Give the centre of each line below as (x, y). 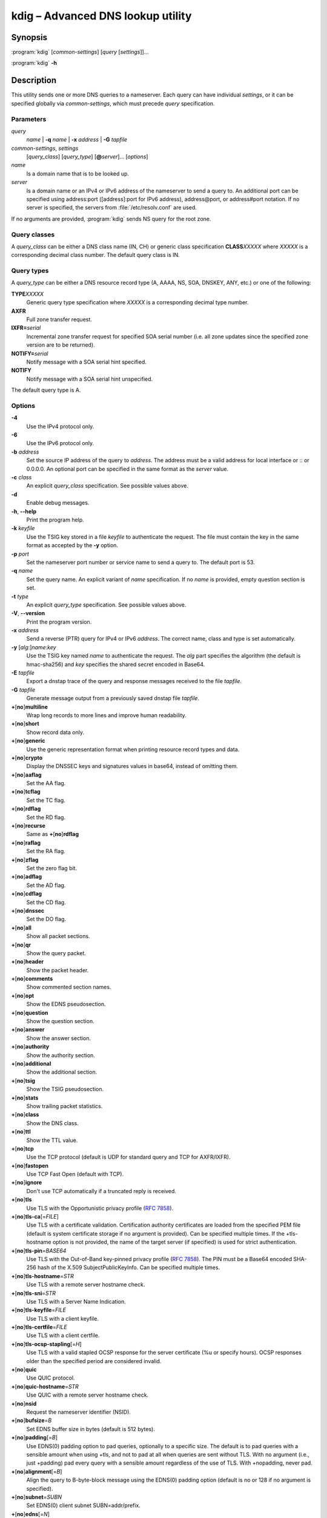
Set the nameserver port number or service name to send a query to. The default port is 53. (141, 562)
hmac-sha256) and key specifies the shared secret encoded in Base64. (116, 664)
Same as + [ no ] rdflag (52, 834)
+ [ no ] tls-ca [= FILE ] (35, 1217)
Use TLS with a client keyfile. (63, 1318)
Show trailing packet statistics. (64, 1106)
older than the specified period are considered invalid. (94, 1361)
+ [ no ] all (21, 927)
